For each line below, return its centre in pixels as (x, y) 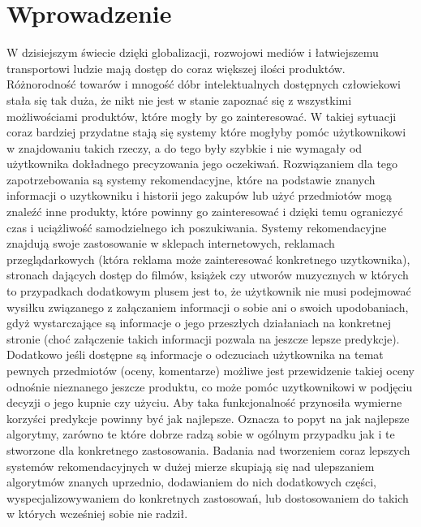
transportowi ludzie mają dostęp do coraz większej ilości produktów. (176, 68)
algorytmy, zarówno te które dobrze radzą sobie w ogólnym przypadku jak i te (201, 434)
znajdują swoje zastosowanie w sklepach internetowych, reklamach (171, 243)
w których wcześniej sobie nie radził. (97, 514)
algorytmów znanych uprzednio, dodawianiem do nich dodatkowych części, (191, 482)
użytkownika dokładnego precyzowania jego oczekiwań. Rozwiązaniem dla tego (202, 164)
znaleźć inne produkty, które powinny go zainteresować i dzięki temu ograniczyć (205, 212)
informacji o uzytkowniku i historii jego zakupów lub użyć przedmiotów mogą (200, 195)
